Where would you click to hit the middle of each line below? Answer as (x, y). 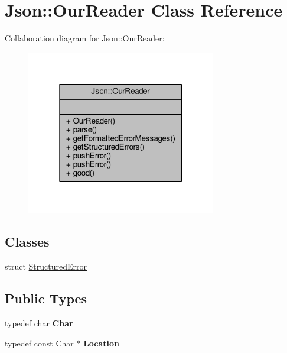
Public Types (46, 298)
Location (102, 343)
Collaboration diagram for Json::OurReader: (85, 38)
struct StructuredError (46, 266)
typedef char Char (39, 323)
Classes (27, 242)
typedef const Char (39, 343)
